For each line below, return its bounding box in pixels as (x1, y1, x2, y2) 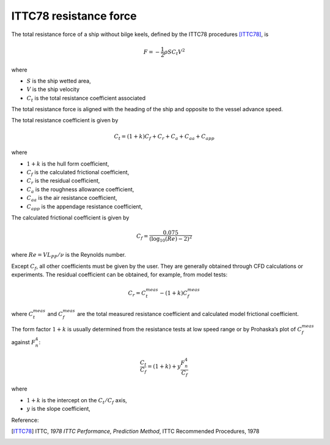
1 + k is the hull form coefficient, (26, 160, 109, 167)
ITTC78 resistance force (11, 9, 137, 23)
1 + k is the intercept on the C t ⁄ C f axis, (26, 396, 128, 405)
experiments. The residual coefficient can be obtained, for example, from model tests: (11, 271, 228, 278)
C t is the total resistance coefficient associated (26, 94, 146, 103)
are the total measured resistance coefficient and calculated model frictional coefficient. (76, 310, 299, 317)
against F (11, 338, 36, 345)
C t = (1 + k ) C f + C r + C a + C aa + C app (114, 133, 215, 141)
